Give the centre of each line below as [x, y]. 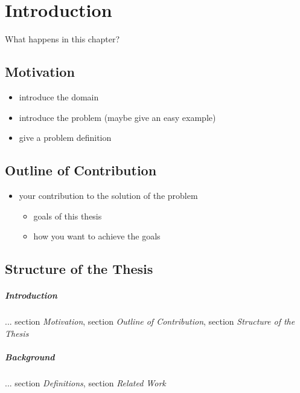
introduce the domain [59, 96]
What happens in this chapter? [62, 39]
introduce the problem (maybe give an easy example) [117, 117]
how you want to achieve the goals [97, 236]
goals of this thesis [68, 216]
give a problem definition [65, 138]
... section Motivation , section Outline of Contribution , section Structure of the [150, 321]
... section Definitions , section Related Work [85, 382]
